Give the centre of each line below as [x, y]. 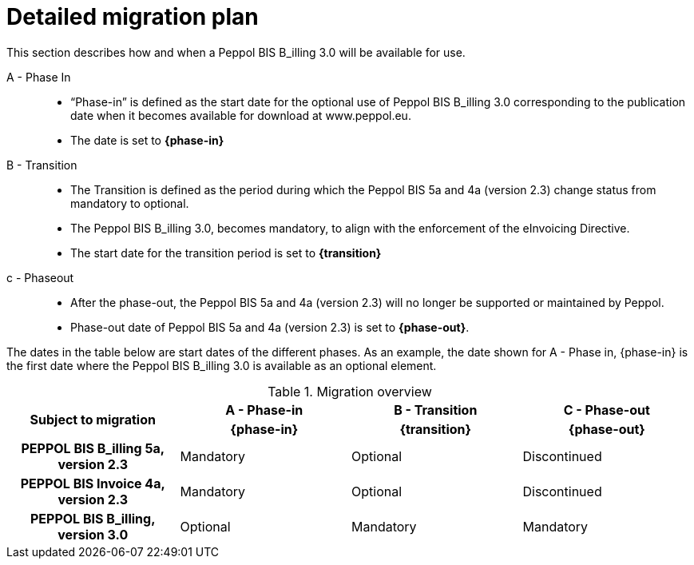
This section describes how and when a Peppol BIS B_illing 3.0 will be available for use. [236, 52]
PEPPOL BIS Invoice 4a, [93, 483]
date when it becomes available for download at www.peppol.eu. [241, 115]
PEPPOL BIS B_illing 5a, [93, 448]
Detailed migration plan [133, 17]
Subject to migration [93, 419]
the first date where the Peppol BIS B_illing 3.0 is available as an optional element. [222, 365]
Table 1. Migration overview [350, 391]
